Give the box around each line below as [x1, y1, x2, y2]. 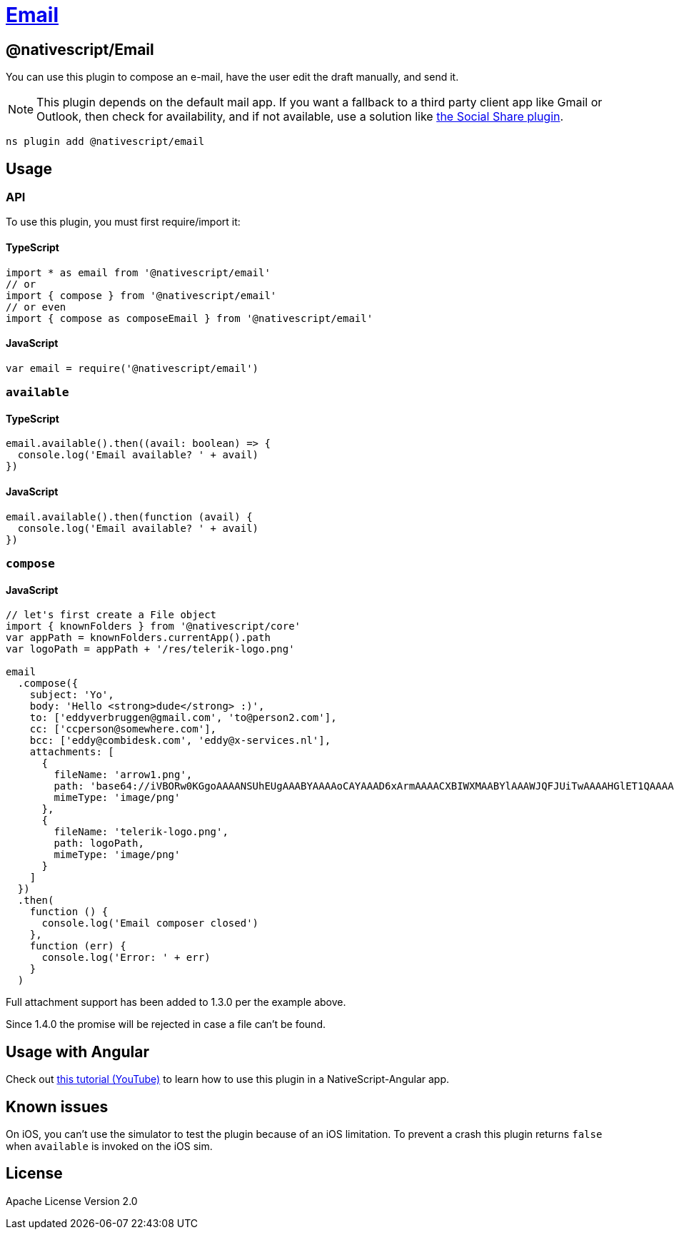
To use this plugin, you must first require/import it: [6, 216, 241, 228]
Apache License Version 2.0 [6, 1194, 138, 1207]
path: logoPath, [54, 837, 144, 850]
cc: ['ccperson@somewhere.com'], [29, 723, 217, 735]
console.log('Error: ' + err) [41, 952, 211, 964]
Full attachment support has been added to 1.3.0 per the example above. [6, 996, 346, 1009]
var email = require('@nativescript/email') [6, 362, 259, 374]
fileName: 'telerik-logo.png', [54, 826, 228, 838]
